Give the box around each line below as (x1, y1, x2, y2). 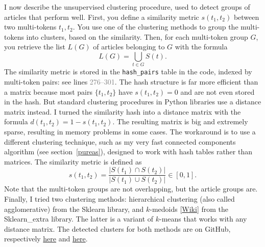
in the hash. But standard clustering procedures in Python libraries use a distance (4, 96, 261, 107)
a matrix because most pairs (4, 86, 92, 97)
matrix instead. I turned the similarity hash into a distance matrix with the (4, 106, 241, 117)
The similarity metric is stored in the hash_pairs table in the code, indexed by (4, 66, 252, 77)
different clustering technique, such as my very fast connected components (4, 136, 236, 147)
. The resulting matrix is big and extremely (112, 116, 248, 127)
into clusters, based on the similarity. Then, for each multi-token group (26, 31, 248, 42)
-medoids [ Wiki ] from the (150, 203, 228, 214)
